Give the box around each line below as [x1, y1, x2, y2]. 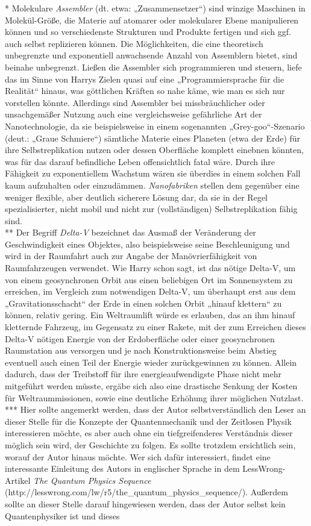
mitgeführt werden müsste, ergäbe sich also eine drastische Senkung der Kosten [5, 380, 298, 392]
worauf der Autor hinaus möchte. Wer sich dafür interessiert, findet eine [5, 450, 271, 463]
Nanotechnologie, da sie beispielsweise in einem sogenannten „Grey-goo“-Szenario [5, 119, 305, 132]
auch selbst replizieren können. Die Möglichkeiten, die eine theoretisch [5, 37, 263, 49]
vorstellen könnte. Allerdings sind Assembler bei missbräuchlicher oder [5, 96, 265, 108]
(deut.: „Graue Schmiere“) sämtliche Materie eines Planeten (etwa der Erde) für [5, 131, 301, 144]
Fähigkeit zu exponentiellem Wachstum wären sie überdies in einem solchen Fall [5, 167, 301, 180]
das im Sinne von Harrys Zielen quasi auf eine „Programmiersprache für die [5, 72, 284, 85]
